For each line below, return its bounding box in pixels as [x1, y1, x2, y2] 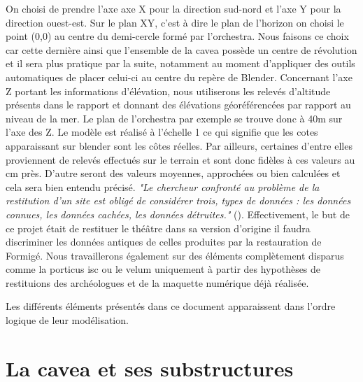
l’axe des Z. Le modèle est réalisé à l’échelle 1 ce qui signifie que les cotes [6, 125, 318, 139]
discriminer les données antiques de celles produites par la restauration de [6, 234, 322, 249]
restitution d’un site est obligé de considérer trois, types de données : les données [6, 193, 351, 208]
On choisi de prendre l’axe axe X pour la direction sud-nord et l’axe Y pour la [6, 1, 341, 15]
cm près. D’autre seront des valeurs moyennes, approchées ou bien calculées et [6, 166, 341, 181]
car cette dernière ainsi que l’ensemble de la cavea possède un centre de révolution [6, 42, 357, 57]
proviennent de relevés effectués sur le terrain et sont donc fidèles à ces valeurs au [6, 152, 355, 167]
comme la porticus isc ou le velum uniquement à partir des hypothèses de [6, 262, 321, 276]
